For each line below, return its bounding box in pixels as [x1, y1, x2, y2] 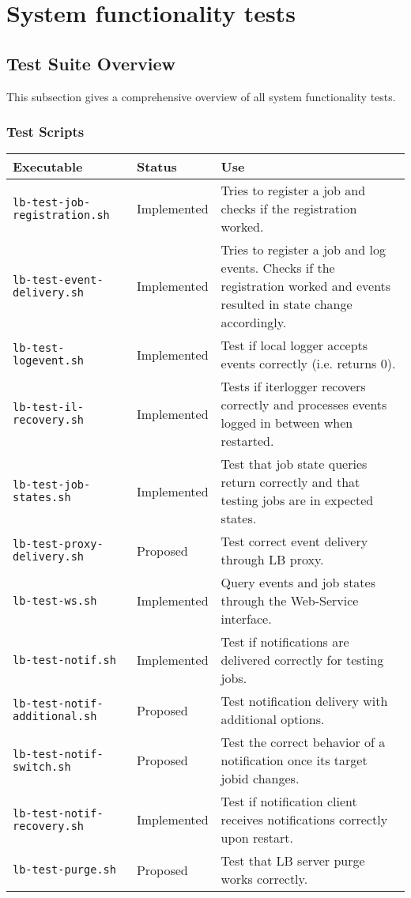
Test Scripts [6, 122, 85, 141]
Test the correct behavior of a [221, 733, 386, 752]
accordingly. [221, 313, 287, 332]
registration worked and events [221, 277, 391, 296]
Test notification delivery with [221, 692, 388, 711]
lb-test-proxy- [13, 538, 104, 551]
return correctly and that [221, 473, 360, 492]
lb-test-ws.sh [13, 594, 97, 607]
